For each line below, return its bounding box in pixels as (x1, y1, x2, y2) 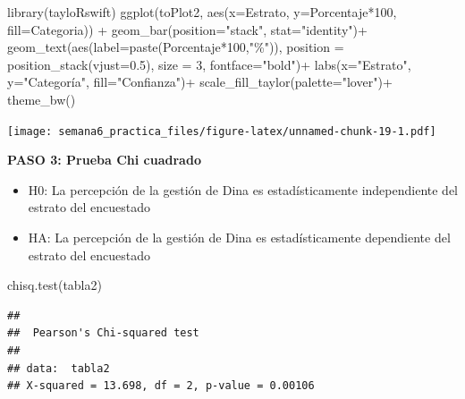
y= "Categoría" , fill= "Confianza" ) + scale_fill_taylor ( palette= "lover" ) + (7, 72, 393, 91)
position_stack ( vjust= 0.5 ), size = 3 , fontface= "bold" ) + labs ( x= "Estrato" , (7, 55, 411, 73)
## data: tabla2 (7, 361, 110, 375)
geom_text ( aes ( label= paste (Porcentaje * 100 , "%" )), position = (7, 38, 344, 56)
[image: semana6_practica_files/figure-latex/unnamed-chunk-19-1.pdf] (7, 124, 436, 138)
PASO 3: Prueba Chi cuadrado (7, 150, 201, 169)
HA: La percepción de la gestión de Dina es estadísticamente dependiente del (28, 228, 451, 246)
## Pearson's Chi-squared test (7, 327, 199, 340)
